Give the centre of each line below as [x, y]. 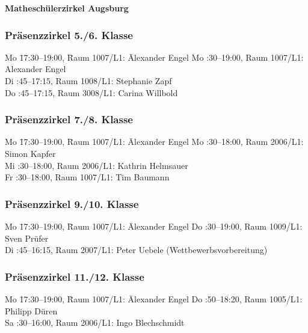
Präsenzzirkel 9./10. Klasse [72, 203]
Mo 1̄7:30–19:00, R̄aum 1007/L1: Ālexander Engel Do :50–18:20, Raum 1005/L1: [154, 299]
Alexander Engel [35, 69]
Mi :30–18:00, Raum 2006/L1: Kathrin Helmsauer [97, 165]
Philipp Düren [31, 310]
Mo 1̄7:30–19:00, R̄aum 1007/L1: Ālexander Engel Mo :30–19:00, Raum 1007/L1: [154, 57]
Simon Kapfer [30, 153]
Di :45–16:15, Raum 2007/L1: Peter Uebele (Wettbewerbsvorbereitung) [136, 250]
